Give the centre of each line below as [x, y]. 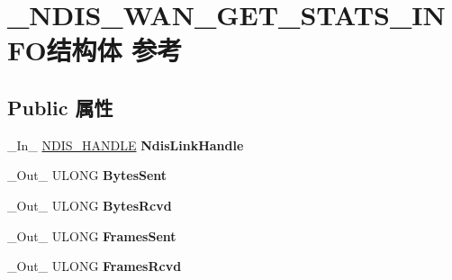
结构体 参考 [114, 50]
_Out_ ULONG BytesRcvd [90, 205]
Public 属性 [60, 107]
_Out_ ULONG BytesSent [87, 175]
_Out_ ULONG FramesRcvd [95, 266]
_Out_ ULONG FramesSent [92, 235]
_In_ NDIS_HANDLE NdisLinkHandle [126, 145]
